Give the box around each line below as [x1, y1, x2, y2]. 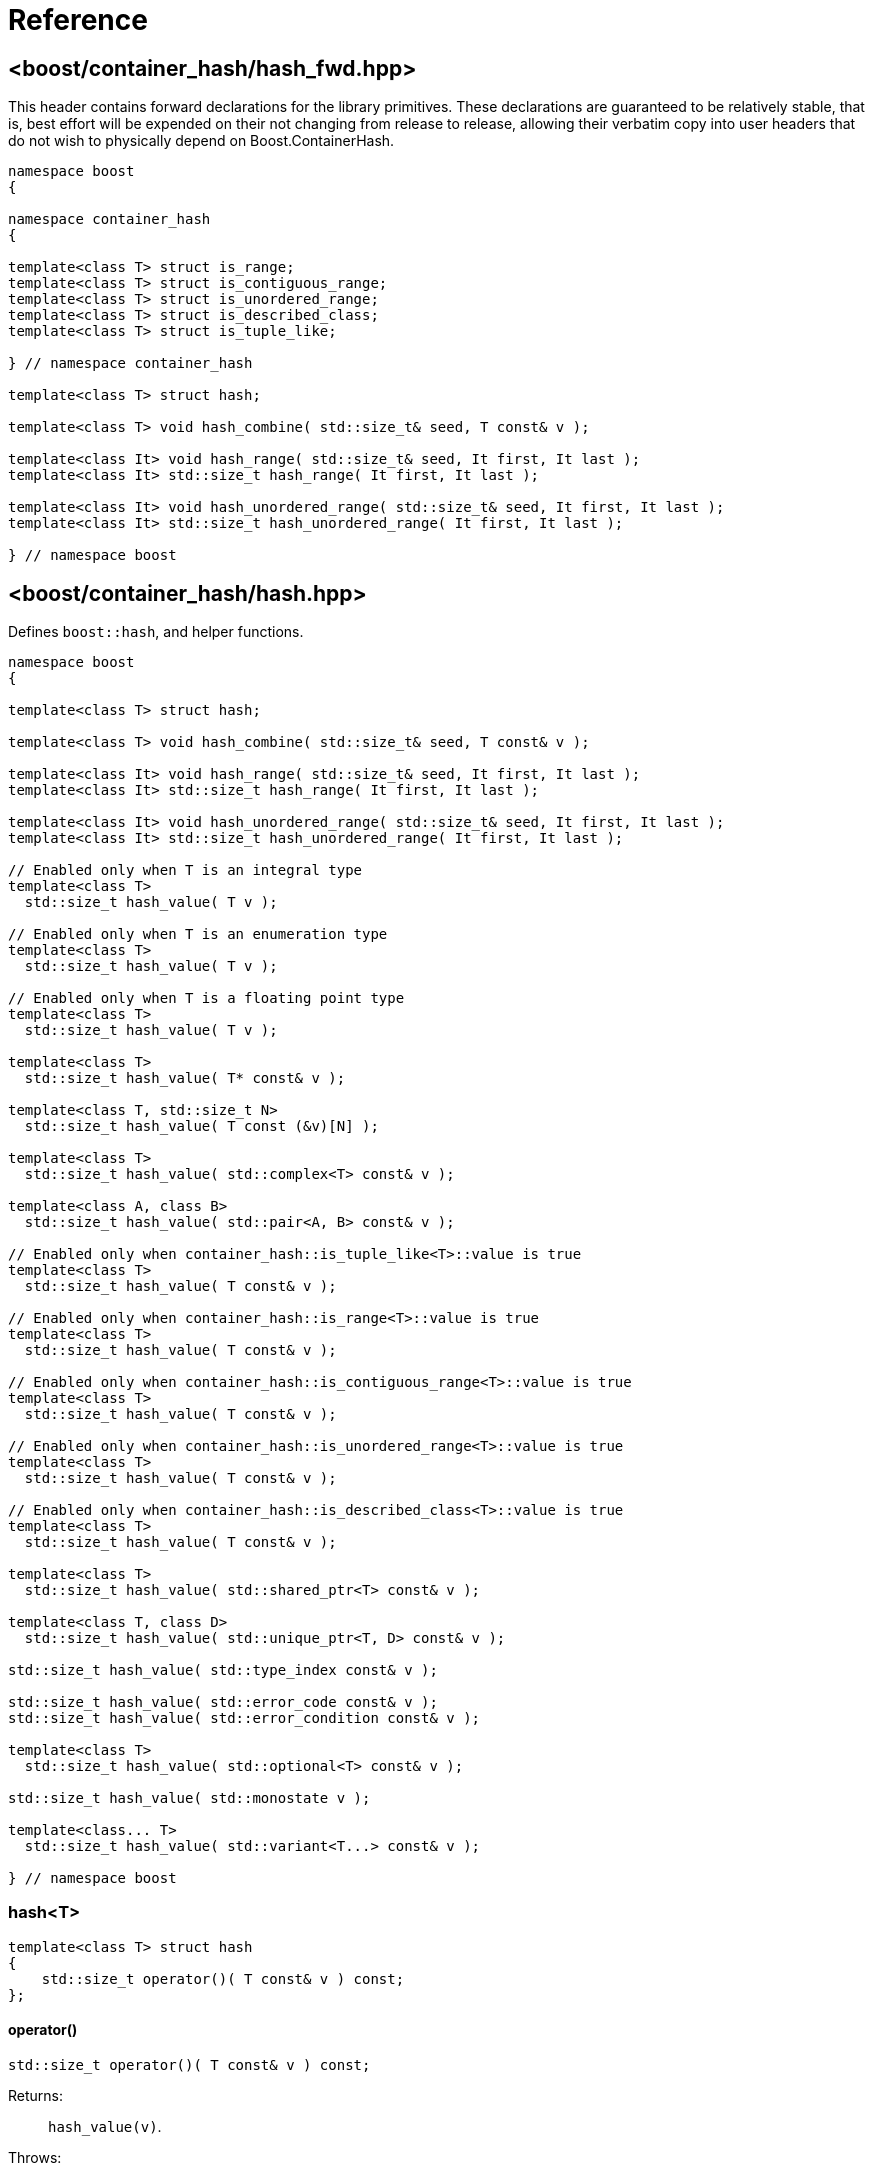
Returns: [8, 2086, 64, 2104]
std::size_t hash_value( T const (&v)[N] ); [24, 1118, 379, 1135]
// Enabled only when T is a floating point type [8, 990, 405, 1007]
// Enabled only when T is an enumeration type [8, 926, 388, 943]
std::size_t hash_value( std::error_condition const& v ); [8, 1710, 481, 1727]
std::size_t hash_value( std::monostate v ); [8, 1790, 371, 1807]
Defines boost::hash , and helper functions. [8, 623, 304, 641]
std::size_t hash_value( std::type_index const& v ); [8, 1662, 438, 1679]
